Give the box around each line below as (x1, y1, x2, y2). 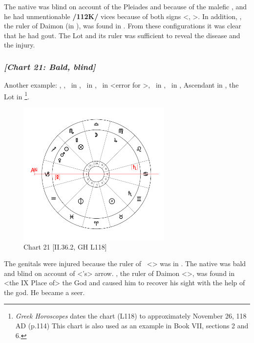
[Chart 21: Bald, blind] (4, 60, 96, 72)
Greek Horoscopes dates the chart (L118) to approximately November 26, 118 (15, 311, 247, 321)
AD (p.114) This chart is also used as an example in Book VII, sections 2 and (15, 320, 249, 330)
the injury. (4, 40, 35, 50)
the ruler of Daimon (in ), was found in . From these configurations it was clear (4, 21, 241, 31)
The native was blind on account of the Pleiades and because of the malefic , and (4, 1, 247, 11)
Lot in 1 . (4, 90, 29, 101)
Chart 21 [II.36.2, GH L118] (23, 242, 107, 252)
